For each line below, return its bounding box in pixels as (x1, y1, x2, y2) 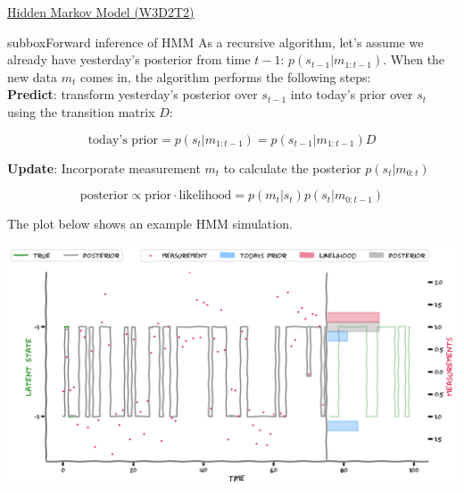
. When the (383, 50, 445, 69)
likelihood (178, 189, 232, 203)
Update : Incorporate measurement (7, 158, 201, 177)
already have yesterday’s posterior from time (7, 50, 251, 69)
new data (7, 67, 57, 86)
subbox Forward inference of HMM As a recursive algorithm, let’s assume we (7, 32, 424, 51)
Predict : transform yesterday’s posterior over (7, 85, 258, 104)
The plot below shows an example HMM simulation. (7, 214, 293, 233)
